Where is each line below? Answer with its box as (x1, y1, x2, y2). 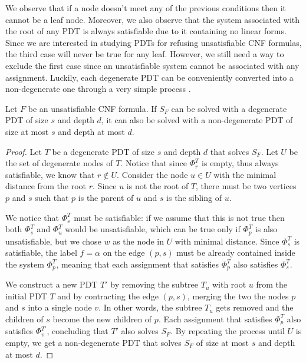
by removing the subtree (110, 278, 199, 291)
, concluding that (47, 325, 108, 337)
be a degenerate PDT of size (52, 145, 155, 157)
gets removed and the (216, 301, 294, 313)
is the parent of (78, 191, 134, 203)
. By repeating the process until (170, 325, 285, 337)
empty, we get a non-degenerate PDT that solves (5, 336, 182, 349)
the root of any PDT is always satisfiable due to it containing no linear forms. (5, 25, 287, 37)
